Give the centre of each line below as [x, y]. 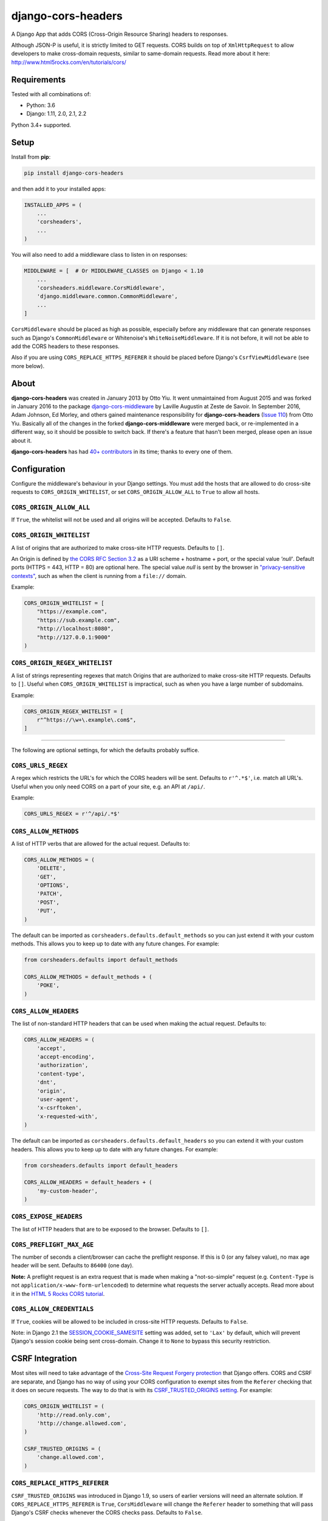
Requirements [39, 79]
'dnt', [46, 1082]
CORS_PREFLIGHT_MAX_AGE [53, 1244]
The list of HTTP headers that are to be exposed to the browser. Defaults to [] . [110, 1229]
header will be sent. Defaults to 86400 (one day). [72, 1265]
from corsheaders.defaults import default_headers [101, 1165]
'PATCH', [50, 894]
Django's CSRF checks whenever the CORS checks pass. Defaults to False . [107, 1512]
